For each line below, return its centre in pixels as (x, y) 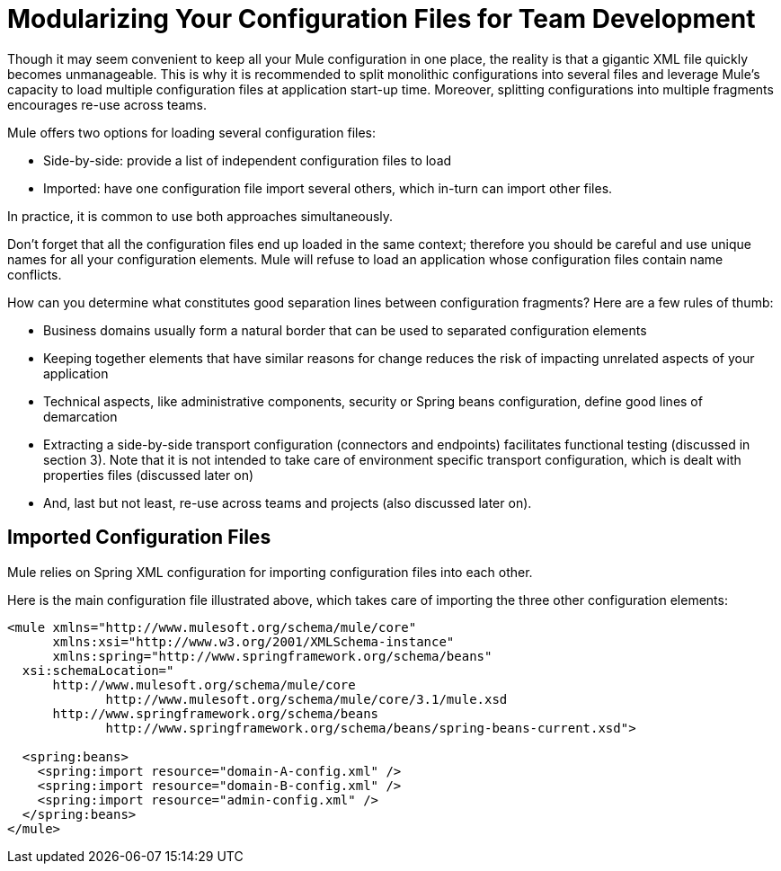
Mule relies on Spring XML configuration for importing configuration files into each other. (270, 572)
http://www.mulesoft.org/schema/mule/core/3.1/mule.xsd (306, 699)
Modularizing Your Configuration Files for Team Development (382, 19)
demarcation (80, 416)
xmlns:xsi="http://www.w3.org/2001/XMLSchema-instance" (253, 641)
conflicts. (35, 274)
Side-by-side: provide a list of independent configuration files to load (248, 160)
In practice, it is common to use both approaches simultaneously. (200, 216)
